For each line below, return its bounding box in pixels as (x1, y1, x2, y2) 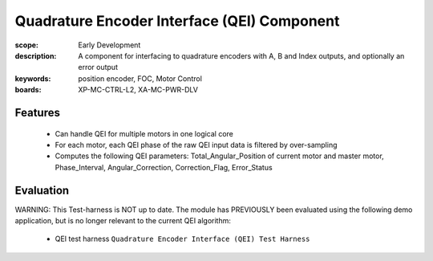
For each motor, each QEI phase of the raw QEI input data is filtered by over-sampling (55, 140, 338, 149)
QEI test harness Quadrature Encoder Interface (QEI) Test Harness (55, 234, 310, 244)
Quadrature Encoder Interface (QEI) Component (14, 12, 340, 30)
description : (14, 51, 57, 60)
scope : (14, 40, 39, 50)
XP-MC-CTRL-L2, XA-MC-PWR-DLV (78, 85, 198, 95)
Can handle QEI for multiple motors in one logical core (55, 128, 234, 138)
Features (14, 105, 60, 120)
